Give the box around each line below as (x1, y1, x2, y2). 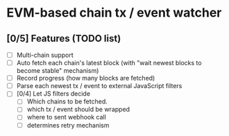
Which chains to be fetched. (26, 97, 108, 105)
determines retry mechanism (26, 121, 110, 129)
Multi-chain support (16, 51, 74, 59)
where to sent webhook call (26, 113, 107, 121)
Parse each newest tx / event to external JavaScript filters (16, 82, 183, 90)
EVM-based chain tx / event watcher (6, 5, 222, 21)
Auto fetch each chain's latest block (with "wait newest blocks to (16, 59, 202, 67)
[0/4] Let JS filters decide (16, 90, 91, 98)
